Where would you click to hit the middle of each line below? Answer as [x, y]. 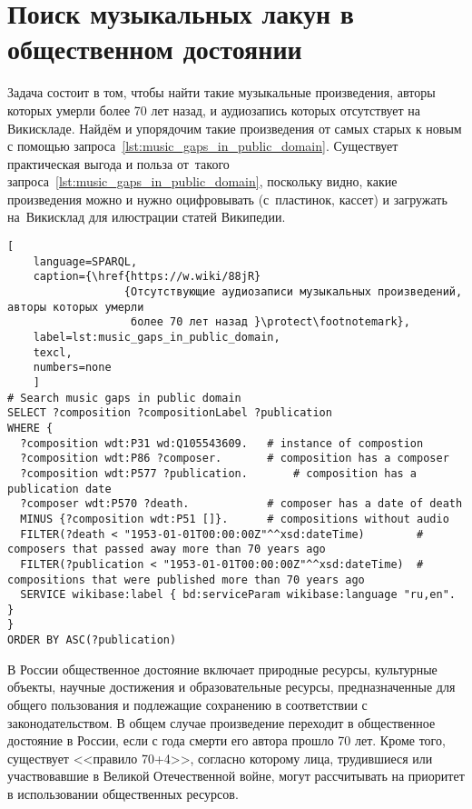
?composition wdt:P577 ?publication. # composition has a [219, 473]
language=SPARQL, [85, 261]
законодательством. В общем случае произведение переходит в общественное [221, 722]
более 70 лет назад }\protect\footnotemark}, [270, 322]
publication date [59, 489]
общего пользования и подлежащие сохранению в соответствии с [187, 704]
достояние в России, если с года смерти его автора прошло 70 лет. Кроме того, [226, 740]
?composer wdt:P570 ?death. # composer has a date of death [241, 504]
